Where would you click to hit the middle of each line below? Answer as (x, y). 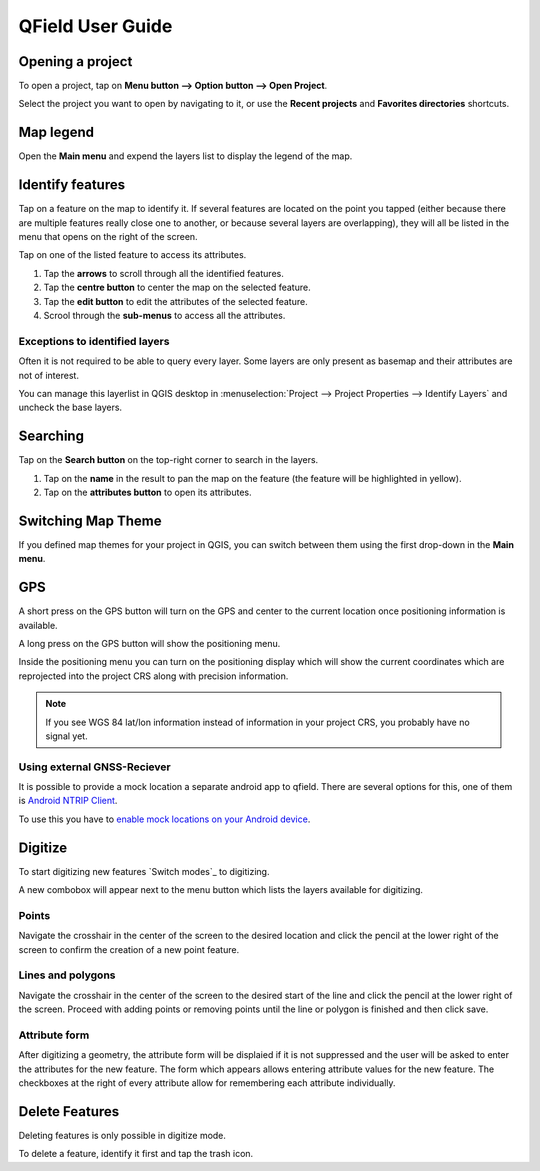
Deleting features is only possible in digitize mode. (122, 1136)
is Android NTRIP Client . (68, 801)
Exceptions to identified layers (94, 341)
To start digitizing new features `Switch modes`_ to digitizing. (144, 871)
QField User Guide (95, 26)
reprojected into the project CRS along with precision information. (153, 676)
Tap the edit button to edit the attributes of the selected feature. (176, 301)
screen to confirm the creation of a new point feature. (129, 949)
